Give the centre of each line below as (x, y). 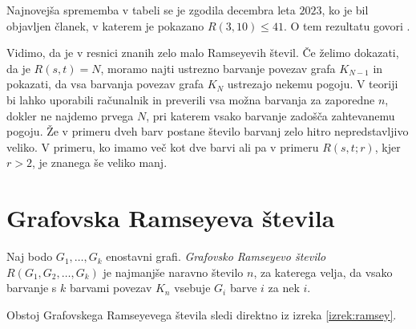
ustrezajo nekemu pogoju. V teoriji (313, 84)
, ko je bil (345, 10)
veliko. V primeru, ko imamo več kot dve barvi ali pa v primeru (163, 146)
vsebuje (192, 288)
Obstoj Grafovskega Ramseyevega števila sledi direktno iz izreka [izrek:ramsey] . (202, 314)
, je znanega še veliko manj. (99, 162)
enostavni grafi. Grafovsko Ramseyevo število (216, 256)
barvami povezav (111, 288)
